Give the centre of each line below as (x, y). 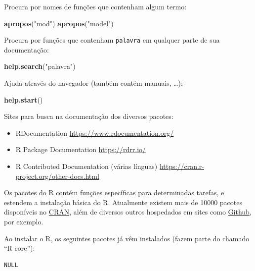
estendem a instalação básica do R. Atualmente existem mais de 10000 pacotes (123, 202)
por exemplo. (24, 221)
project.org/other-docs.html (57, 176)
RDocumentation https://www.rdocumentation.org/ (95, 133)
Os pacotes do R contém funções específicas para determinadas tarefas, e (114, 192)
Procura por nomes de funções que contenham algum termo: (95, 6)
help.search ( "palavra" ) (40, 66)
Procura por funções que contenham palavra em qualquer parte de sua (112, 40)
